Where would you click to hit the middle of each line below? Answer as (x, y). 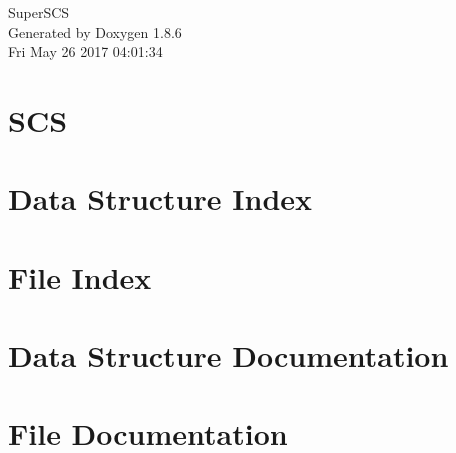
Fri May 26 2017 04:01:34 (85, 51)
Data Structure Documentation (228, 355)
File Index (80, 276)
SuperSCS (39, 12)
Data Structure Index (160, 198)
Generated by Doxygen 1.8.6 (95, 31)
